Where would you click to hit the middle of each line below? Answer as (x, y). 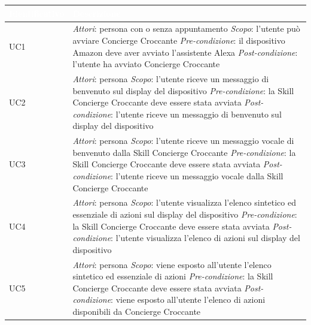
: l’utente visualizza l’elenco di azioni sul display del (205, 238)
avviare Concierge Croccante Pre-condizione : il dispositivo (179, 40)
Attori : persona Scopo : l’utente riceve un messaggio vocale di (183, 141)
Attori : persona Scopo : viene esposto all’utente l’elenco (172, 264)
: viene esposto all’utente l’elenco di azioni (188, 300)
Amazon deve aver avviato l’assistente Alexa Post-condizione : (185, 52)
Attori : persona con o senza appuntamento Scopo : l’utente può (186, 28)
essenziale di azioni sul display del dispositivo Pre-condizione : (185, 214)
